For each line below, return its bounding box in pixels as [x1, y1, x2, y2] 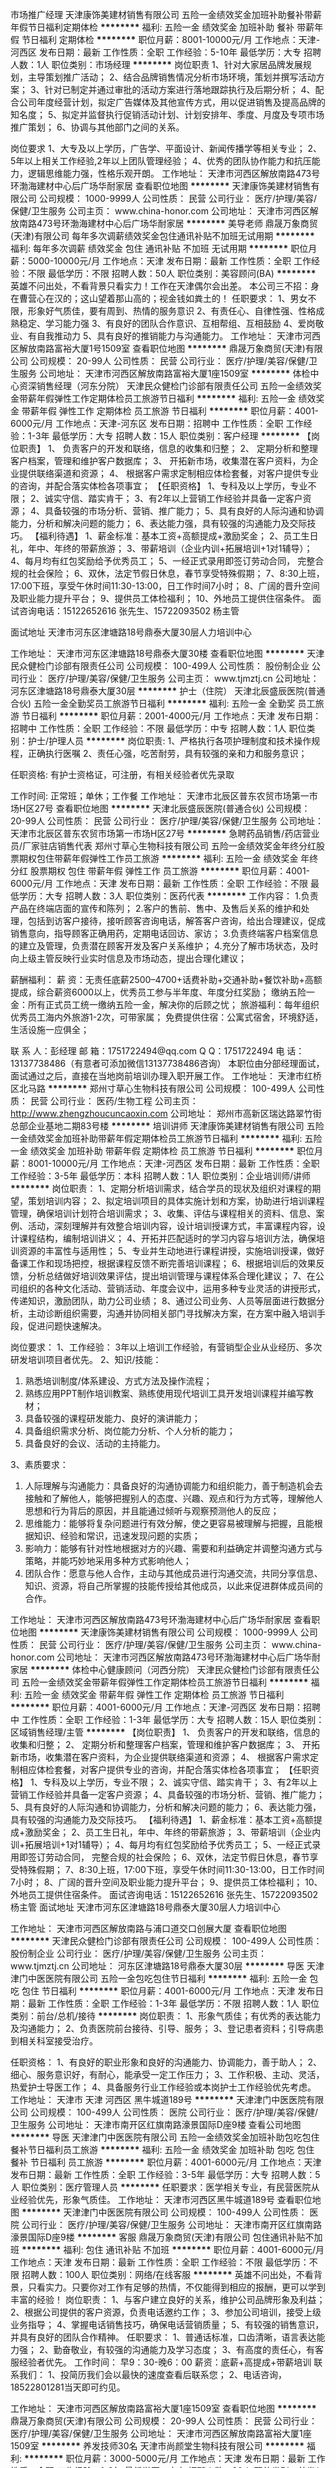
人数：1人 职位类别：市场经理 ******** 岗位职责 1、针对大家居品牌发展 [10, 59, 303, 70]
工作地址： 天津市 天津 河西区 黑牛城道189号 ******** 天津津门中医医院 [10, 2094, 307, 2105]
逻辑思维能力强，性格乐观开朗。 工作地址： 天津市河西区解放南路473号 [27, 168, 321, 179]
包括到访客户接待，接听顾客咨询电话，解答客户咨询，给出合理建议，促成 [27, 915, 326, 927]
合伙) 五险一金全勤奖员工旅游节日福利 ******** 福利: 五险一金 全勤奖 [10, 698, 296, 709]
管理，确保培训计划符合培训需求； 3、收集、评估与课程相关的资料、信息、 [10, 1208, 317, 1219]
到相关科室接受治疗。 [10, 2035, 98, 2047]
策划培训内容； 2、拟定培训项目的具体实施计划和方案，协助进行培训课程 [27, 1195, 325, 1207]
